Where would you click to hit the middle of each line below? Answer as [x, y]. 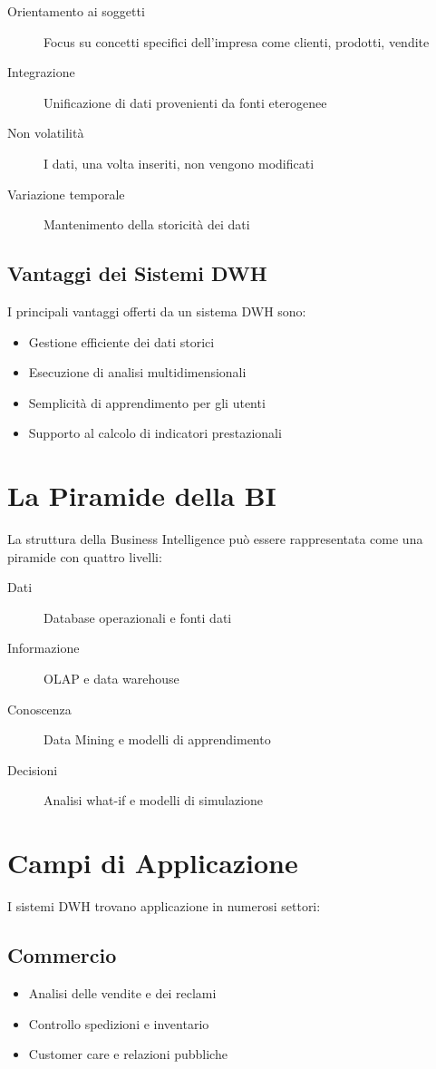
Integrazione [41, 72]
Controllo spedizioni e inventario [119, 1023]
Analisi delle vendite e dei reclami [122, 992]
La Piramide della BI [142, 496]
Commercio [62, 955]
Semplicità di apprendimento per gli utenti [147, 402]
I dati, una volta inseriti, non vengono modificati [179, 163]
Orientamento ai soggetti [76, 11]
